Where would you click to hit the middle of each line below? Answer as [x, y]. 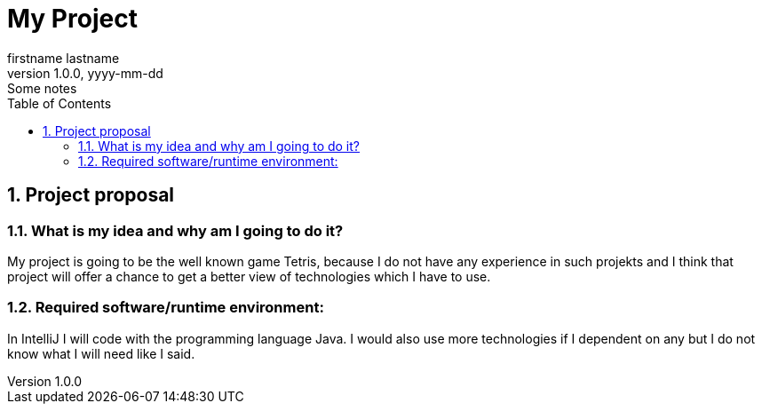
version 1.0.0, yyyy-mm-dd [85, 73]
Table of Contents [60, 103]
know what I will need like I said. [101, 353]
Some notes [42, 88]
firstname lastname [63, 58]
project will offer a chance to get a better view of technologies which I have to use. [249, 276]
